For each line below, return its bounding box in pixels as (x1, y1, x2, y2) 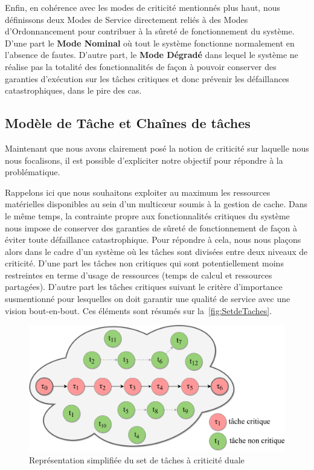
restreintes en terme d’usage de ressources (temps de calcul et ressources (5, 268, 272, 281)
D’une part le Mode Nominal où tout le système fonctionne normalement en (5, 36, 295, 49)
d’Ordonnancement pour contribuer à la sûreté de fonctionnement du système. (5, 25, 295, 37)
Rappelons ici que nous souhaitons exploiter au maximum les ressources (5, 185, 271, 198)
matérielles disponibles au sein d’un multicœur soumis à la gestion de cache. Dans (5, 198, 307, 210)
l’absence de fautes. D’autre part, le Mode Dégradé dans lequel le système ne (5, 48, 298, 61)
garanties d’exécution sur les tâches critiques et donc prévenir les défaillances (5, 72, 289, 85)
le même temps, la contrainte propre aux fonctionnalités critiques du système (5, 209, 290, 222)
